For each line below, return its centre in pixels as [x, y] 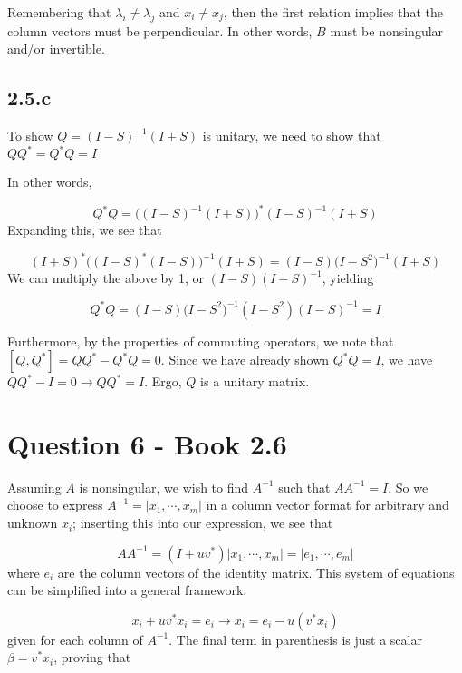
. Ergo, [163, 381]
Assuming [34, 487]
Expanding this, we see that [85, 230]
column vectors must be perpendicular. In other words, [160, 30]
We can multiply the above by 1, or [106, 278]
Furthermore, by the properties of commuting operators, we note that [201, 341]
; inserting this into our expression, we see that [203, 523]
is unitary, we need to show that [292, 136]
